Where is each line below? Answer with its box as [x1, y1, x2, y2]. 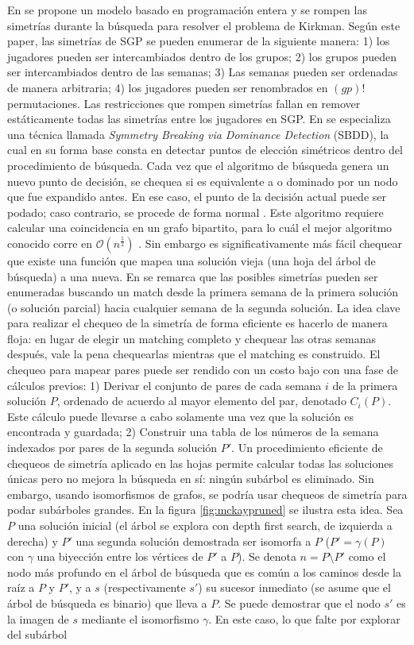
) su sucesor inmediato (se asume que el [198, 579, 391, 596]
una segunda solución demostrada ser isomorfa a [75, 532, 311, 549]
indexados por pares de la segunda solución [7, 439, 218, 456]
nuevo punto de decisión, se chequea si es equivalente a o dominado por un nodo [7, 172, 398, 189]
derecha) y [7, 532, 58, 549]
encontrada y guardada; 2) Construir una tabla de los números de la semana [7, 423, 379, 440]
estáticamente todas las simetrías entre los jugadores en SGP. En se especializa [7, 110, 391, 127]
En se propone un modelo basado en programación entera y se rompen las [7, 2, 367, 17]
